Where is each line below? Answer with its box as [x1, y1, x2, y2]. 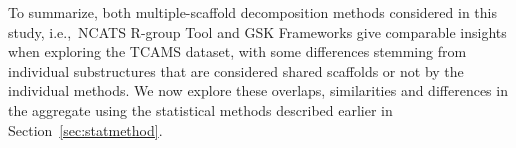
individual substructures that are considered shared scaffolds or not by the [8, 60, 464, 81]
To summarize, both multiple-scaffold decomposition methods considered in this [8, 2, 497, 22]
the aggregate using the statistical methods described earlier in [8, 99, 393, 120]
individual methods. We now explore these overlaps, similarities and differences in [8, 80, 508, 101]
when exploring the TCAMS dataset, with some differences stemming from [8, 41, 467, 62]
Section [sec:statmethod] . [8, 119, 163, 140]
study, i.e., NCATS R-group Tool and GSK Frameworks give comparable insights [8, 21, 507, 42]
